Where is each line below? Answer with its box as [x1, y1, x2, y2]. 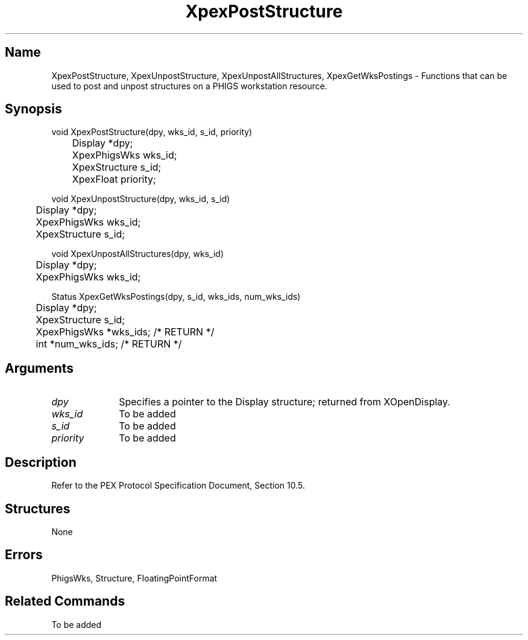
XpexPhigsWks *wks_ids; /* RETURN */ [36, 326, 215, 338]
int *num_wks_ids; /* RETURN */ [36, 338, 182, 350]
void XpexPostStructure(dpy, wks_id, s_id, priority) [51, 127, 253, 138]
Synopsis [5, 101, 62, 117]
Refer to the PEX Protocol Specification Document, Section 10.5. [51, 480, 305, 491]
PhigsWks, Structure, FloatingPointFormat [51, 572, 218, 583]
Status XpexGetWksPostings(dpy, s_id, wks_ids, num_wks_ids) [51, 291, 301, 302]
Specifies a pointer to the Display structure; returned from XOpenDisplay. [119, 396, 450, 408]
